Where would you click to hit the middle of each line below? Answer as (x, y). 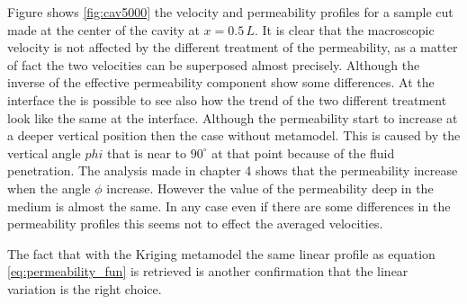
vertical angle (44, 152)
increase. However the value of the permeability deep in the (270, 188)
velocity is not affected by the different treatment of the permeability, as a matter (233, 47)
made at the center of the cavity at (103, 29)
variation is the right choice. (85, 288)
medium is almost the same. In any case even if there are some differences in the (229, 206)
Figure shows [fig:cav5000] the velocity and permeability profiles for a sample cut (230, 12)
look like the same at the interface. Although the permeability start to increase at (233, 117)
